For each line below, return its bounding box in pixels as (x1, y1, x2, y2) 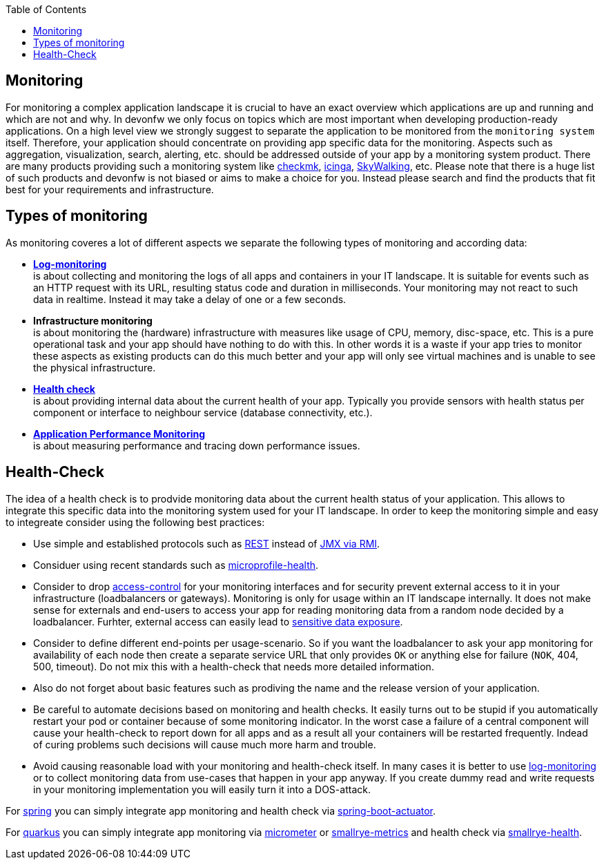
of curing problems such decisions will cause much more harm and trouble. (33, 738, 376, 750)
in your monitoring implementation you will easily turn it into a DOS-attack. (33, 783, 371, 795)
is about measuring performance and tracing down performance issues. (33, 439, 360, 451)
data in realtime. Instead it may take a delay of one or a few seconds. (33, 293, 347, 305)
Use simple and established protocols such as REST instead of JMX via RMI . (33, 537, 380, 550)
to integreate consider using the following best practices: (6, 516, 265, 528)
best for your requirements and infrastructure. (6, 183, 214, 195)
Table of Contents (6, 3, 87, 15)
